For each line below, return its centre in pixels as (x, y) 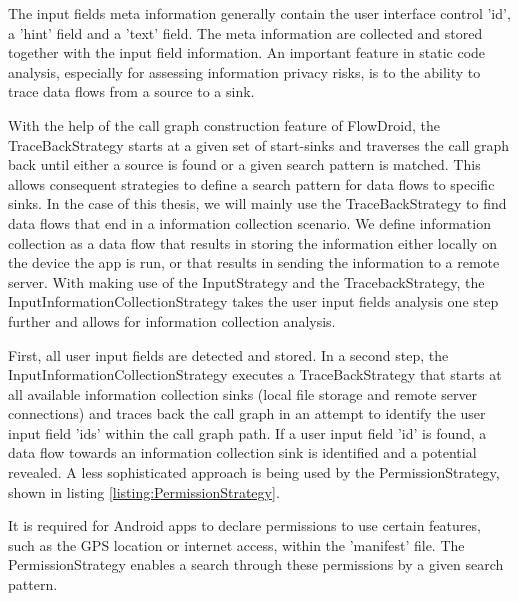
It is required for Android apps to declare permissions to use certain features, (244, 525)
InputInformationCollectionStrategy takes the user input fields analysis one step (253, 301)
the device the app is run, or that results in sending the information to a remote (254, 262)
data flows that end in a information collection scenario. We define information (249, 222)
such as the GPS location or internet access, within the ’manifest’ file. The (236, 544)
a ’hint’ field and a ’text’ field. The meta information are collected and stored (245, 32)
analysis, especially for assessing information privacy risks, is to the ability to (244, 71)
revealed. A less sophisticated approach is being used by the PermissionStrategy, (254, 472)
